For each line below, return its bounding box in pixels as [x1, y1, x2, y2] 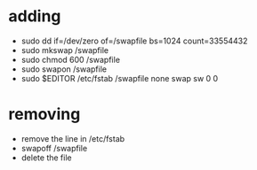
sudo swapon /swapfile [20, 64, 108, 74]
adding [8, 6, 61, 27]
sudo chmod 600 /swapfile [20, 54, 121, 65]
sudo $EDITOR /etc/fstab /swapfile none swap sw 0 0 [20, 73, 219, 83]
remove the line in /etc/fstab [20, 133, 125, 143]
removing [8, 104, 81, 125]
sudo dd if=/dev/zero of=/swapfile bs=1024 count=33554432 [20, 35, 248, 46]
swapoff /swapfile [20, 143, 88, 153]
